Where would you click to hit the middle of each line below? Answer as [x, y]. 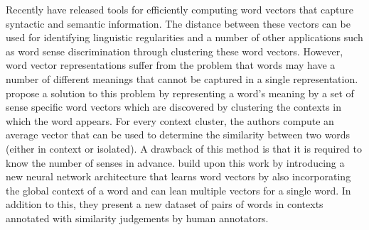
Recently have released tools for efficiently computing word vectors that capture [180, 9]
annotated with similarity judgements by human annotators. [137, 218]
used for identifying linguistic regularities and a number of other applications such [184, 37]
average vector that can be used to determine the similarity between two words [178, 135]
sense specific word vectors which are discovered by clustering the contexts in [173, 107]
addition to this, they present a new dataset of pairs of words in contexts [165, 204]
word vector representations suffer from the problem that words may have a [171, 65]
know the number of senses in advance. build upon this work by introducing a [175, 162]
